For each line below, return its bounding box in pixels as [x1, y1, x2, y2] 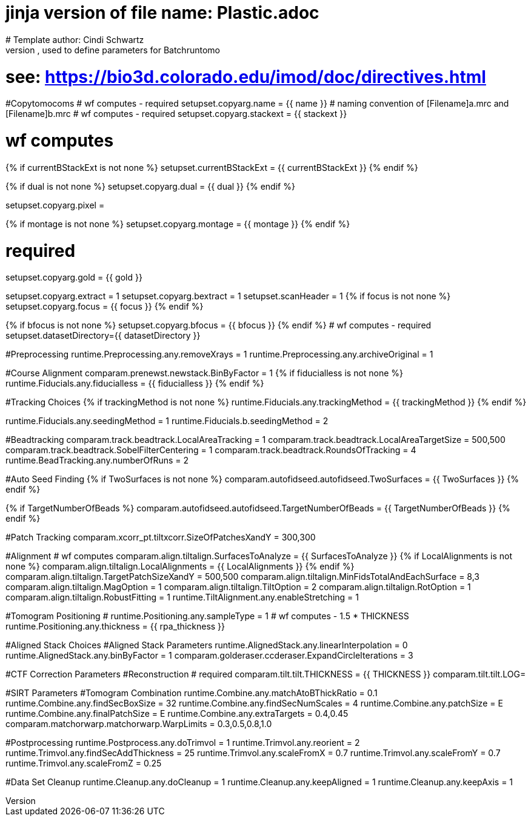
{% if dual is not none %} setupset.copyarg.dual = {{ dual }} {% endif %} [5, 181, 295, 191]
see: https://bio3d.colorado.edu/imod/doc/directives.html [5, 66, 486, 87]
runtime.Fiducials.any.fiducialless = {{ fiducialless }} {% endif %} [5, 378, 264, 389]
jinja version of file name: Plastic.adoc [5, 2, 319, 23]
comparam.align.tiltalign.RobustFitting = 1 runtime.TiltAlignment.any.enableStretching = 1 [5, 592, 359, 603]
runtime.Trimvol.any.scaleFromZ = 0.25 [5, 758, 162, 769]
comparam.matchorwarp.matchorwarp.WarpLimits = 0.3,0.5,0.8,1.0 [5, 719, 272, 730]
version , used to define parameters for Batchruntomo [5, 44, 220, 55]
